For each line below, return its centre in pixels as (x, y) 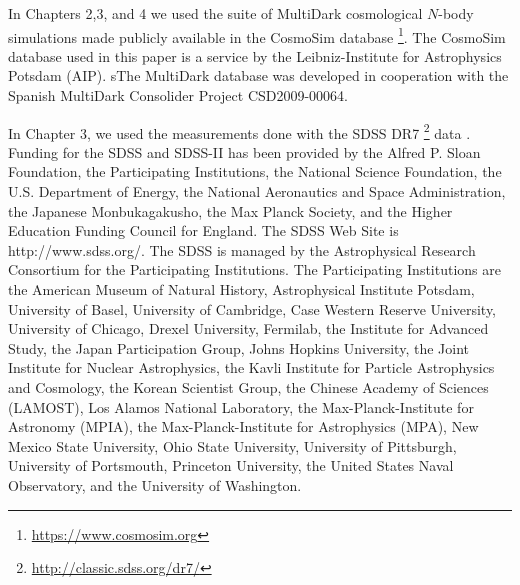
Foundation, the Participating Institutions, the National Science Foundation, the (255, 171)
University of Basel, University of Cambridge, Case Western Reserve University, (252, 308)
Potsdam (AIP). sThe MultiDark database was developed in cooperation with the (258, 75)
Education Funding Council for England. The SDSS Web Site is (203, 230)
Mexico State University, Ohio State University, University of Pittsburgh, (232, 445)
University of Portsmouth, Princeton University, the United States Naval (231, 465)
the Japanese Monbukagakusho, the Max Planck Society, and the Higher (230, 210)
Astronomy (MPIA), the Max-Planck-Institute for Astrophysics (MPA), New (243, 426)
